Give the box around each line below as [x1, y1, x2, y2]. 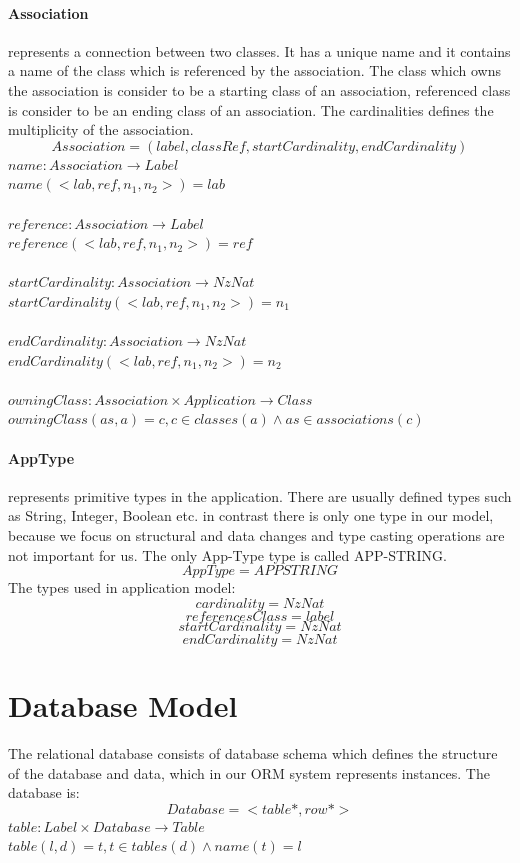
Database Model [8, 685, 238, 726]
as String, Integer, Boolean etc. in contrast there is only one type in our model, [8, 505, 494, 526]
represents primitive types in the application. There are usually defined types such [8, 485, 512, 506]
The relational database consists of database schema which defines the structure [8, 742, 498, 763]
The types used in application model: [8, 577, 236, 598]
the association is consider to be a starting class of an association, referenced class [8, 79, 511, 100]
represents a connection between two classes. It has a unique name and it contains [8, 40, 511, 61]
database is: [8, 782, 80, 803]
